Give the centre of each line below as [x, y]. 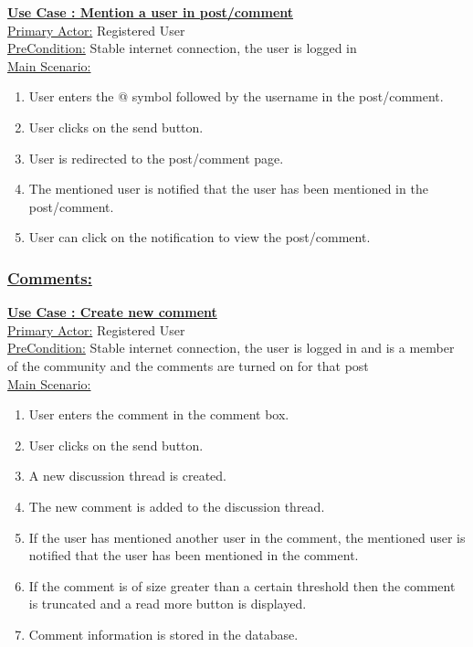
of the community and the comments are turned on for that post [188, 365]
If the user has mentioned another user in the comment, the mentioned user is [247, 537]
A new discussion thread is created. [127, 476]
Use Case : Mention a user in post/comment [151, 12]
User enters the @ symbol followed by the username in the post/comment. [236, 96]
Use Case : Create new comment [112, 312]
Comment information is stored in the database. [163, 634]
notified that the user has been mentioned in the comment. [194, 555]
